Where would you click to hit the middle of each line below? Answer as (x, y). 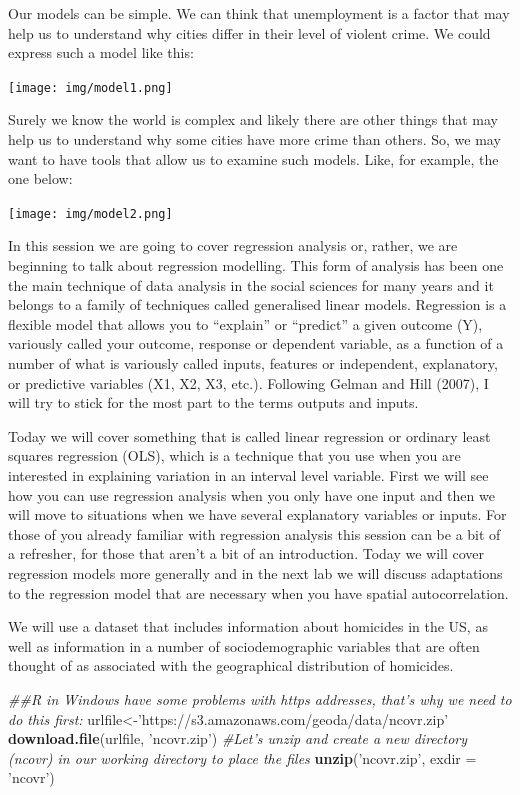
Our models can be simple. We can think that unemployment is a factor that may (259, 13)
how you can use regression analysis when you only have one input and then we (251, 494)
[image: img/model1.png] (90, 87)
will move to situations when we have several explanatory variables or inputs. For (257, 514)
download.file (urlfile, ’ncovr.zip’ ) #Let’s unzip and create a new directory (238, 738)
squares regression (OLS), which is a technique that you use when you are (234, 455)
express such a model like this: (101, 52)
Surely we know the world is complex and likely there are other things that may (253, 119)
